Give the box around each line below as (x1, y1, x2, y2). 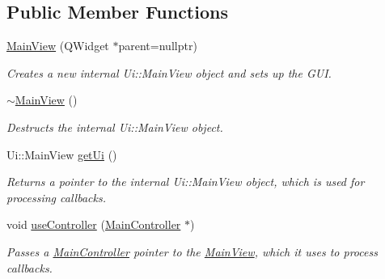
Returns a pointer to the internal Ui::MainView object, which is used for (6, 173, 365, 190)
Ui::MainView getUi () (6, 146, 117, 163)
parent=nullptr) (118, 37, 197, 54)
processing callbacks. (6, 188, 106, 205)
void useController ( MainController (6, 216, 181, 233)
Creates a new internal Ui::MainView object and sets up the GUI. (6, 64, 332, 81)
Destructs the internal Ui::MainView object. (6, 118, 223, 135)
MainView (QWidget (6, 37, 109, 54)
